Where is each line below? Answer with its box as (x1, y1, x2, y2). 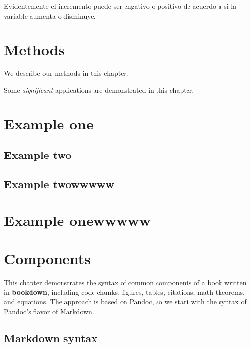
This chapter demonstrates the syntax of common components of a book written (4, 277, 247, 287)
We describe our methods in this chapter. (4, 68, 128, 78)
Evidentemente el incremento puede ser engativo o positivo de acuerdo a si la (4, 1, 237, 11)
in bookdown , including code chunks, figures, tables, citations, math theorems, (4, 286, 245, 297)
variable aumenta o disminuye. (4, 10, 96, 21)
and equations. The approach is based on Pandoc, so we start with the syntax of (4, 296, 247, 307)
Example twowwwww (4, 176, 114, 191)
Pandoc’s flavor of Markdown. (4, 306, 94, 316)
